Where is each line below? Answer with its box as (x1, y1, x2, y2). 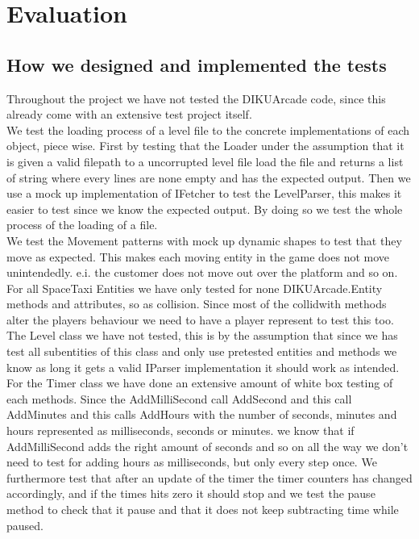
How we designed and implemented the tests (6, 52, 387, 77)
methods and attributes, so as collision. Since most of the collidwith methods (6, 295, 387, 312)
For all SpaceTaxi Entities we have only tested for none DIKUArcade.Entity (6, 279, 383, 296)
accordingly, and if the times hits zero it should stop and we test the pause (6, 485, 375, 502)
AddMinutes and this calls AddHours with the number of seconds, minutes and (6, 406, 397, 423)
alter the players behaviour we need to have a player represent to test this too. (6, 311, 394, 328)
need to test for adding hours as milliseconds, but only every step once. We (6, 453, 377, 470)
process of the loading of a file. (6, 216, 158, 233)
